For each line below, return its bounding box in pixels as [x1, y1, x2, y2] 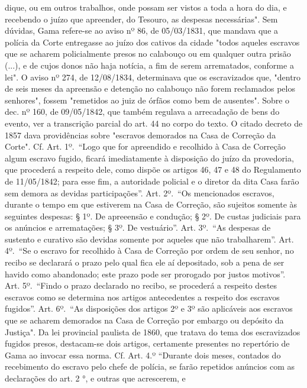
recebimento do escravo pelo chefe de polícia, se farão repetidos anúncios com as [5, 360, 295, 373]
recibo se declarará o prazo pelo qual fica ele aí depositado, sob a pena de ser [5, 256, 285, 269]
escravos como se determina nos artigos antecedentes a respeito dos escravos [5, 290, 280, 303]
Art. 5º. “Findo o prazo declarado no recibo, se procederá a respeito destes [5, 279, 277, 292]
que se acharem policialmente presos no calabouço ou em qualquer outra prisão [5, 47, 291, 60]
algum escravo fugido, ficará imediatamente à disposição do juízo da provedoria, [5, 151, 294, 164]
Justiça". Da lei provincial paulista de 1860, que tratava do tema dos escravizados [5, 325, 300, 338]
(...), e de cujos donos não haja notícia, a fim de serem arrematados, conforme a [5, 59, 294, 71]
